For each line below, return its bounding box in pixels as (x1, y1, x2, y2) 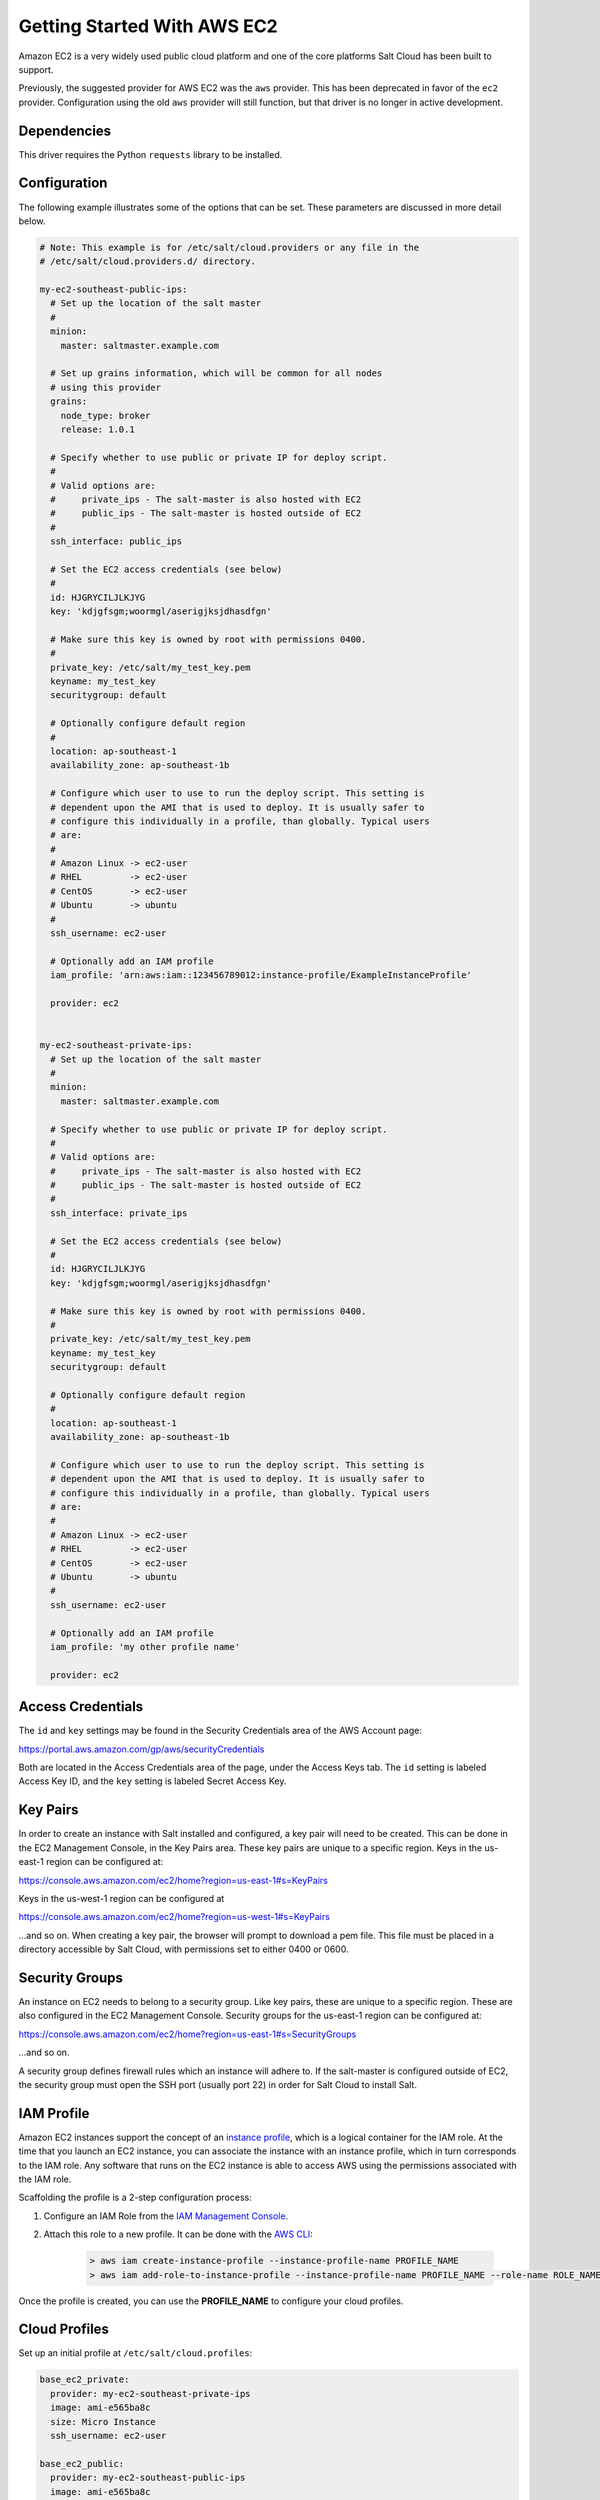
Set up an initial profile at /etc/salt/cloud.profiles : (18, 2347, 253, 2359)
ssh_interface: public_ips (50, 536, 183, 547)
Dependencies (18, 122, 112, 139)
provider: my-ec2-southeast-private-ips (50, 2388, 251, 2399)
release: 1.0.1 (60, 423, 135, 435)
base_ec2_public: (39, 2458, 125, 2469)
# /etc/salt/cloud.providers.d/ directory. (39, 256, 257, 267)
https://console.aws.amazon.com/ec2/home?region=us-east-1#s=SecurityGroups (18, 2028, 357, 2040)
